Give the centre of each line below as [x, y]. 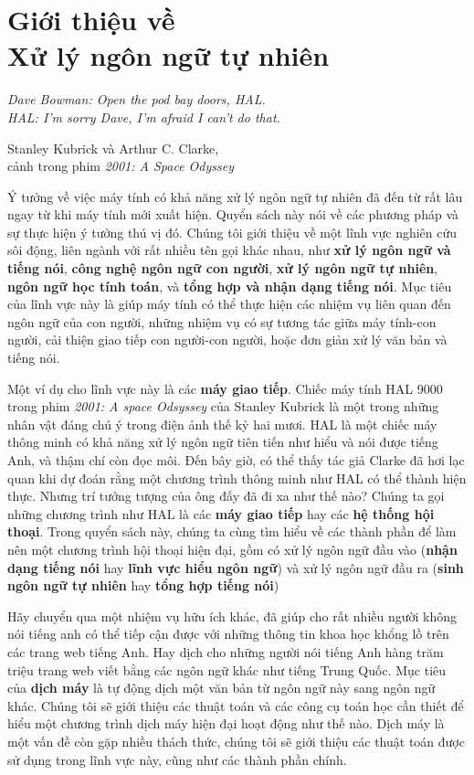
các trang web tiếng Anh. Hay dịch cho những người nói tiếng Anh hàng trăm [226, 651]
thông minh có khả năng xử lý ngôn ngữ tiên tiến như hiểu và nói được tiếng [223, 442]
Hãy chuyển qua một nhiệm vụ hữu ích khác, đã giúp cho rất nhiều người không [232, 616]
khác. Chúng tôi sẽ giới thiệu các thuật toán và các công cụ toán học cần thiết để [236, 705]
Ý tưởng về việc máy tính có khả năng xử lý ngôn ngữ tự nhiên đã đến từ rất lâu [235, 196]
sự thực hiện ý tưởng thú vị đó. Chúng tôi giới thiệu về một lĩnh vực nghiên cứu [232, 232]
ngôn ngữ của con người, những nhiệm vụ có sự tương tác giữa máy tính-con [222, 321]
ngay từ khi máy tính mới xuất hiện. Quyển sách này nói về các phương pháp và [233, 214]
